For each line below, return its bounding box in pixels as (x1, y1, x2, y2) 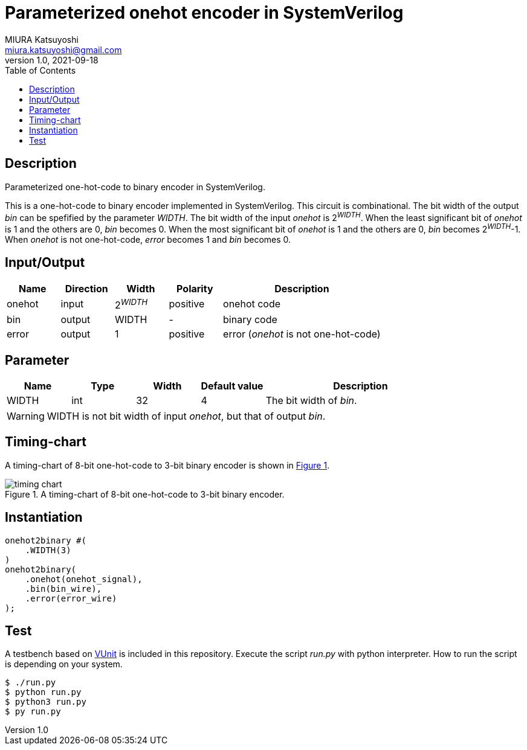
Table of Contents (5, 65, 76, 75)
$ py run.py (5, 707, 61, 717)
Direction (65, 282, 108, 295)
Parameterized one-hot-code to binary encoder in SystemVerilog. (5, 181, 265, 192)
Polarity (176, 282, 213, 295)
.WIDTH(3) (25, 545, 71, 555)
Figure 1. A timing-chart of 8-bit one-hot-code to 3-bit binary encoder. (5, 489, 285, 499)
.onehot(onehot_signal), (25, 574, 143, 584)
